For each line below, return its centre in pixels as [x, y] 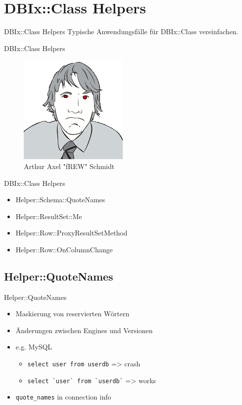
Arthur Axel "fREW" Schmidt [69, 166]
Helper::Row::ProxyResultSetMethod [72, 233]
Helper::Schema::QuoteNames [60, 200]
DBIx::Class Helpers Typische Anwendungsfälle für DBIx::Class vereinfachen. [121, 31]
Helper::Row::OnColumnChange [64, 249]
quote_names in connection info [63, 397]
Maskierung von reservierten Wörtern [73, 314]
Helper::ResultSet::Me [49, 216]
